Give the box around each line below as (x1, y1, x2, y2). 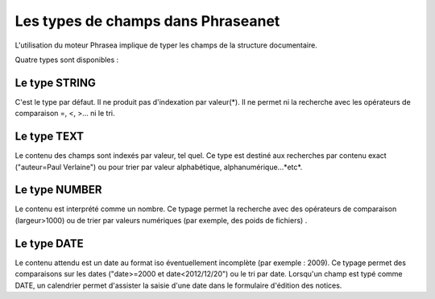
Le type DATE (14, 236, 84, 250)
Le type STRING (14, 76, 96, 89)
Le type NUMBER (14, 183, 102, 197)
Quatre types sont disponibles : (14, 55, 119, 64)
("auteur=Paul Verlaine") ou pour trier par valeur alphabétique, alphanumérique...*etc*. (14, 162, 303, 172)
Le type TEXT (14, 130, 85, 143)
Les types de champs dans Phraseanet (14, 12, 280, 30)
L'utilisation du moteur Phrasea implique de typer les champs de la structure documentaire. (14, 40, 317, 50)
